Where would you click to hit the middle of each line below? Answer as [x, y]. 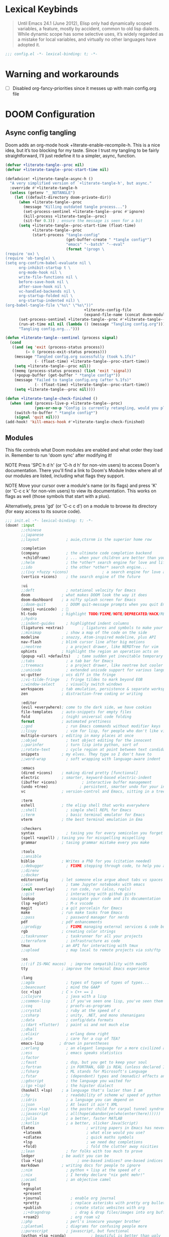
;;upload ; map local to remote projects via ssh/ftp [91, 950]
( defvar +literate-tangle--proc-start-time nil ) [57, 170]
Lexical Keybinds [42, 9]
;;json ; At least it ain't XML [69, 1104]
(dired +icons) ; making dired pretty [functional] [79, 773]
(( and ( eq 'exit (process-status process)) [58, 347]
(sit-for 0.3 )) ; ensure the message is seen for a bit [83, 221]
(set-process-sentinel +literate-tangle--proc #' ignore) [84, 211]
